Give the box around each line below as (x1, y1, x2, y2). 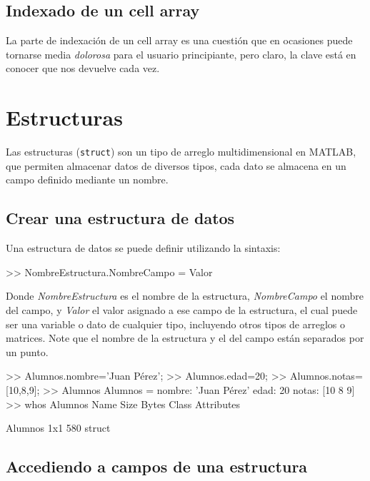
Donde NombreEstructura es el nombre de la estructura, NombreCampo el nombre (6, 288, 364, 303)
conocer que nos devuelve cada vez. (6, 61, 160, 76)
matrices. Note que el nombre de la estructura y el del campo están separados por (6, 330, 364, 345)
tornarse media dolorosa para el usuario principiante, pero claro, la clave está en (6, 46, 356, 61)
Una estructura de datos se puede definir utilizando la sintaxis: (6, 241, 281, 255)
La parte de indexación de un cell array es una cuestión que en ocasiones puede (6, 33, 353, 48)
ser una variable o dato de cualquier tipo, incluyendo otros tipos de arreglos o (6, 316, 346, 331)
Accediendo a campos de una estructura (6, 455, 308, 477)
